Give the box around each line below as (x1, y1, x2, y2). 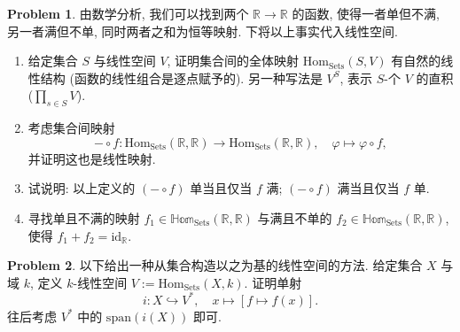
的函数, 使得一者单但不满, (292, 4, 440, 22)
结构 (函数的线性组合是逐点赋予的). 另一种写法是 (40, 68, 323, 87)
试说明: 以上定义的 (27, 179, 136, 197)
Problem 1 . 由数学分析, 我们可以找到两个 (7, 4, 249, 22)
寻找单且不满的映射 (27, 208, 140, 227)
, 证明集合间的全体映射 (167, 51, 300, 70)
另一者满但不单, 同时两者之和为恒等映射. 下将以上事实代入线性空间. (7, 21, 398, 40)
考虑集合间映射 (27, 119, 115, 137)
